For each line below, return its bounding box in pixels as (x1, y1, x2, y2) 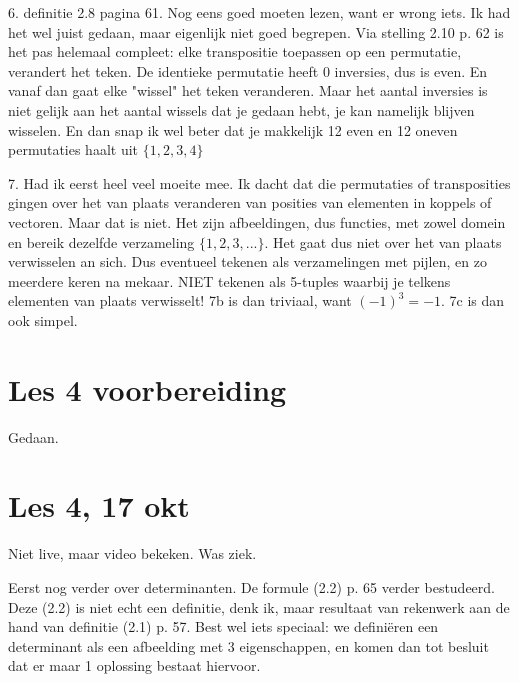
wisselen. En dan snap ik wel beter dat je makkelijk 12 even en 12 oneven (8, 119, 458, 140)
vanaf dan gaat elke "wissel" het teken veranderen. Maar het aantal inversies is (8, 80, 488, 101)
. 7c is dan (441, 290, 505, 311)
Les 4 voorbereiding (8, 368, 287, 409)
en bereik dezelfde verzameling (8, 231, 195, 252)
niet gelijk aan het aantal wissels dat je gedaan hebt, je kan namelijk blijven (8, 99, 475, 120)
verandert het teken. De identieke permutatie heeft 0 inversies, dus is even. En (8, 60, 488, 81)
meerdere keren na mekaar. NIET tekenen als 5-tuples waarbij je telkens (8, 270, 451, 291)
